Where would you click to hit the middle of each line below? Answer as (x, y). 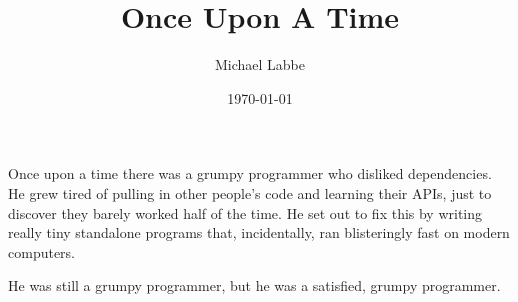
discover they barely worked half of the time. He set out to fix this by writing (245, 212)
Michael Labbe (260, 64)
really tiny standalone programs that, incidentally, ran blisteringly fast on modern (259, 232)
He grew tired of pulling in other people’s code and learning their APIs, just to (250, 192)
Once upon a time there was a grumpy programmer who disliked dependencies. (250, 173)
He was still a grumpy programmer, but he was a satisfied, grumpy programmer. (254, 285)
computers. (42, 251)
